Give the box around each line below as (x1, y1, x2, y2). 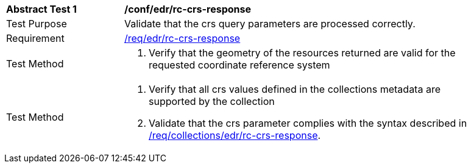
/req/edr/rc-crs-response (124, 32, 241, 44)
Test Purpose (6, 18, 67, 30)
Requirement (6, 32, 65, 44)
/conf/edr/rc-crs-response (124, 3, 251, 15)
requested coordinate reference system (149, 59, 330, 71)
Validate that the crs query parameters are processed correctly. (124, 18, 416, 30)
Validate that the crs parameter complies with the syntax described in (149, 117, 467, 129)
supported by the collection (149, 95, 275, 107)
